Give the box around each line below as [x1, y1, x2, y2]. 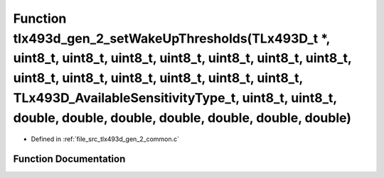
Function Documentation [13, 153, 126, 165]
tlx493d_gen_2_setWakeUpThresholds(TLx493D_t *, [13, 30, 331, 46]
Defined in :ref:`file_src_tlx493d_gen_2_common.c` [31, 135, 180, 143]
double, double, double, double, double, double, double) [13, 110, 352, 126]
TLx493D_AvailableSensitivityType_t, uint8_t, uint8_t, [13, 89, 337, 106]
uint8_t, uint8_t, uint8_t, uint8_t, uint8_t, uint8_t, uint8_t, [13, 50, 352, 67]
